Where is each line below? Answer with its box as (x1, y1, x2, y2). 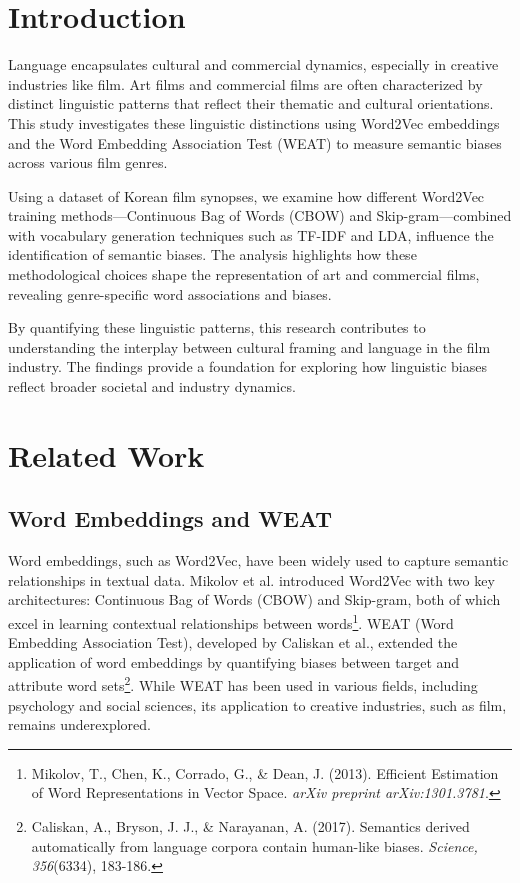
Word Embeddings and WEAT (8, 503, 333, 534)
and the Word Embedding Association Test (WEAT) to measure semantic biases (8, 132, 502, 153)
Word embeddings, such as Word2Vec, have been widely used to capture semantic (8, 550, 509, 571)
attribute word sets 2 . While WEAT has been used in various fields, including (8, 672, 478, 696)
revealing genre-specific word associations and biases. (8, 283, 332, 304)
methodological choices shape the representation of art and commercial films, (8, 264, 480, 285)
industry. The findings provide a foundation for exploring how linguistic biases (8, 356, 487, 377)
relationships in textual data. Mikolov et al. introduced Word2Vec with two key (8, 569, 495, 590)
